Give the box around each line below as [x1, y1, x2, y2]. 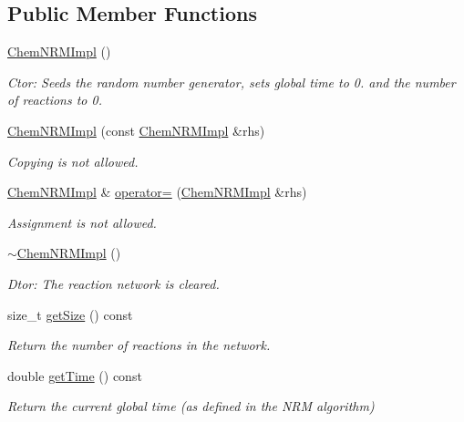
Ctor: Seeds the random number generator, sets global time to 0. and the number [7, 72, 456, 91]
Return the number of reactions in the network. [7, 335, 271, 355]
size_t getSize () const [7, 304, 133, 324]
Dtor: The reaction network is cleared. [7, 273, 220, 293]
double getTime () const [7, 365, 142, 385]
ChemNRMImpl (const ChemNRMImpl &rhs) [7, 120, 265, 139]
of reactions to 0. [7, 90, 102, 109]
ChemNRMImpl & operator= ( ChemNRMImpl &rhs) [7, 182, 307, 201]
